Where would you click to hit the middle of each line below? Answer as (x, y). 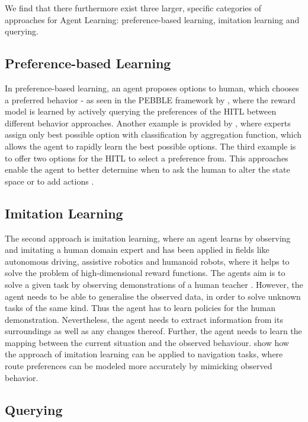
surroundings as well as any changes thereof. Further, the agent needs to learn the (153, 331)
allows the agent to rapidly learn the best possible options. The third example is (150, 146)
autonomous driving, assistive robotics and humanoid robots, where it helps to (147, 261)
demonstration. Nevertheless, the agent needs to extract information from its (144, 319)
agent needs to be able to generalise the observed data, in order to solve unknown (153, 296)
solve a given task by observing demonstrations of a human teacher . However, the (154, 284)
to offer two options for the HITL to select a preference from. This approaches (147, 158)
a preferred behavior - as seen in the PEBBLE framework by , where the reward (150, 99)
